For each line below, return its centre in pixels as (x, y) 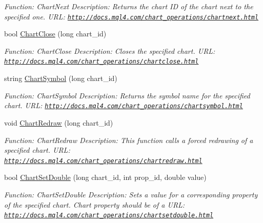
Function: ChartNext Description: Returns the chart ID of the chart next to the (129, 6)
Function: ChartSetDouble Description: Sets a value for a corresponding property (131, 194)
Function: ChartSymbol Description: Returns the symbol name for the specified (127, 95)
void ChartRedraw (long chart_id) (59, 122)
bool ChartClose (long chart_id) (55, 34)
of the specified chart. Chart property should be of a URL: (95, 204)
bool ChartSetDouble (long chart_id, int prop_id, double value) (105, 177)
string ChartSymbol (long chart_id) (61, 78)
